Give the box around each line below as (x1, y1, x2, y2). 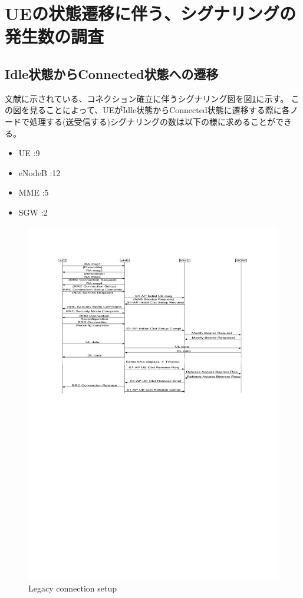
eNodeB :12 (18, 166, 61, 179)
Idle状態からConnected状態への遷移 (5, 64, 219, 82)
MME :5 (18, 186, 49, 199)
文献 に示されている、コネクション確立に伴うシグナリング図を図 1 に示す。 (5, 92, 289, 104)
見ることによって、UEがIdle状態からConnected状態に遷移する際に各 (29, 104, 290, 116)
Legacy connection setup (28, 582, 117, 594)
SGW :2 (18, 206, 48, 218)
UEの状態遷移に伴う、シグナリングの (5, 1, 296, 25)
